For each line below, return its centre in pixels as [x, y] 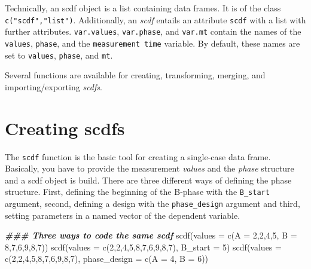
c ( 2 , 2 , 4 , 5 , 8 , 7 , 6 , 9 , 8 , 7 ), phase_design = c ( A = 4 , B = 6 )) [107, 259]
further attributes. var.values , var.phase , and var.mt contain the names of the [153, 31]
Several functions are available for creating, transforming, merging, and [135, 75]
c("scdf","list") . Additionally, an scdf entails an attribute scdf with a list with [155, 19]
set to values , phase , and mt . [59, 55]
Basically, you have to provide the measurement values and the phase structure [150, 168]
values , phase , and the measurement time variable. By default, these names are [153, 43]
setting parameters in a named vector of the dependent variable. [123, 215]
